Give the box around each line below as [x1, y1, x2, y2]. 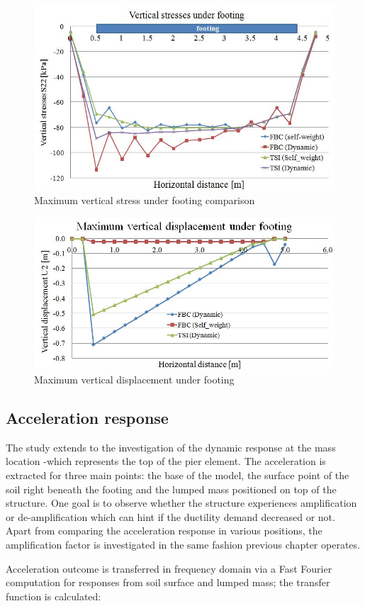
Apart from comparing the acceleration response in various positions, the [6, 523, 322, 538]
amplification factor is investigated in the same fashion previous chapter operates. [6, 537, 360, 552]
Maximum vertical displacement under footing [34, 372, 235, 387]
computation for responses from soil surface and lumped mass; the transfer [6, 575, 330, 590]
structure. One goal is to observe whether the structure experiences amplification [6, 495, 357, 510]
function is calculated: [6, 588, 101, 603]
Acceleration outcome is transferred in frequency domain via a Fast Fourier [6, 561, 332, 576]
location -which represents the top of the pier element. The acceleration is [6, 454, 326, 468]
